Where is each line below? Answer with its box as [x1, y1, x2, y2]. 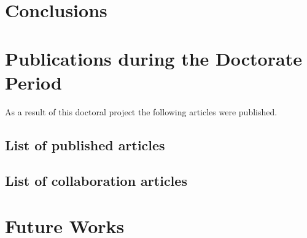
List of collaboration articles [5, 171, 187, 190]
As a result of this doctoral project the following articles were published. [5, 105, 278, 118]
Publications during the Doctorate [5, 45, 302, 71]
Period [5, 69, 62, 94]
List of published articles [5, 135, 165, 154]
